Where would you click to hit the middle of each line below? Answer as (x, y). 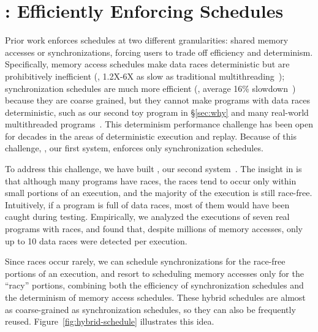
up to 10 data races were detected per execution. (96, 240)
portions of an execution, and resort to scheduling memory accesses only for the (154, 273)
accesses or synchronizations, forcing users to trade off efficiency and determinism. (159, 52)
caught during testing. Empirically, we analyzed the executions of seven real (147, 217)
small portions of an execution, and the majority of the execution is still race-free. (159, 193)
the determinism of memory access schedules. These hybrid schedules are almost (155, 297)
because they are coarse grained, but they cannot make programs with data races (157, 100)
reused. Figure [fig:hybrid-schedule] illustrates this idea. (110, 321)
